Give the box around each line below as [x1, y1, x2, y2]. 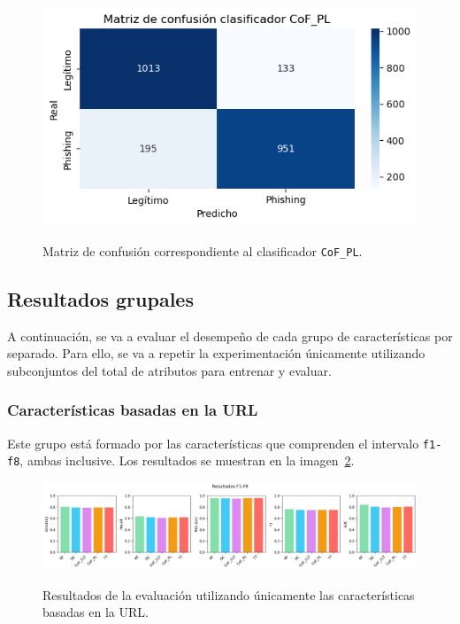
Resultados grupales [7, 285, 194, 312]
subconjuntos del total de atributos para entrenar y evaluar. [7, 361, 332, 379]
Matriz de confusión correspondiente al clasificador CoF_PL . [42, 241, 363, 260]
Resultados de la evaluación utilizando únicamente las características [42, 585, 415, 604]
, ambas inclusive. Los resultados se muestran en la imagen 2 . [19, 451, 355, 470]
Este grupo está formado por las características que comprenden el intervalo [7, 433, 419, 452]
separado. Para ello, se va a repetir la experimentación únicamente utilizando [7, 344, 425, 363]
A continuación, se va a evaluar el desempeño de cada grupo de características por [7, 326, 453, 345]
